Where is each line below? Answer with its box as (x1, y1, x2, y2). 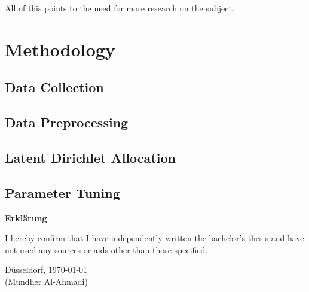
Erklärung (5, 211, 47, 224)
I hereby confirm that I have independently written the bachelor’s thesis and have (5, 232, 304, 244)
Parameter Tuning (5, 183, 120, 202)
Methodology (5, 36, 115, 61)
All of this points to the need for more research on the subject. (5, 2, 234, 14)
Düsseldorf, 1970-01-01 (5, 263, 88, 276)
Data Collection (5, 78, 104, 96)
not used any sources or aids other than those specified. (5, 243, 208, 255)
